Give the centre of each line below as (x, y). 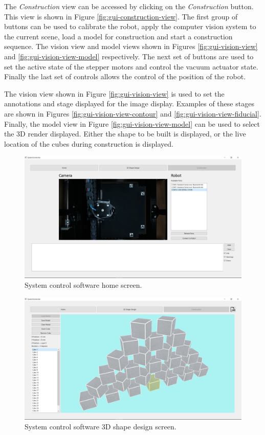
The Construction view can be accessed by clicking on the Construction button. (129, 6)
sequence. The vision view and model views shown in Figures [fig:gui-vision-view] (131, 46)
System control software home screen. (83, 285)
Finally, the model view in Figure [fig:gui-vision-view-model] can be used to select (132, 123)
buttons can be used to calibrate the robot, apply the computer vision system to (130, 26)
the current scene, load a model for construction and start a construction (118, 36)
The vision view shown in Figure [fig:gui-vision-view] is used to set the (114, 93)
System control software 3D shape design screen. (101, 427)
